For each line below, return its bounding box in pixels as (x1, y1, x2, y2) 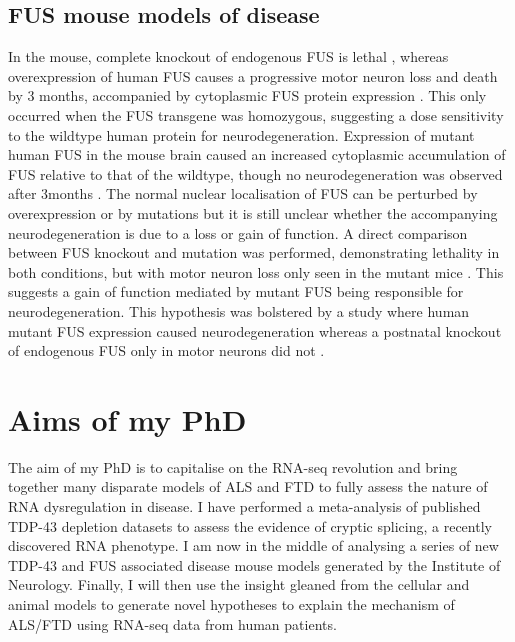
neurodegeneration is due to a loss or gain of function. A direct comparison (8, 222, 468, 243)
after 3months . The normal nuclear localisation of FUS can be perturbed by (8, 183, 478, 204)
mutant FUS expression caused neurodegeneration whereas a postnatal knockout (8, 320, 502, 341)
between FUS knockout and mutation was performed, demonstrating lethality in (8, 242, 500, 263)
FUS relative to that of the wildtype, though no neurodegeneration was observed (8, 163, 503, 184)
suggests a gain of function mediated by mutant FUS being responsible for (8, 281, 464, 302)
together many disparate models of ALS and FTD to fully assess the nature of (8, 476, 488, 497)
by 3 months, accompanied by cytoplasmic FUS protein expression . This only (8, 85, 487, 106)
